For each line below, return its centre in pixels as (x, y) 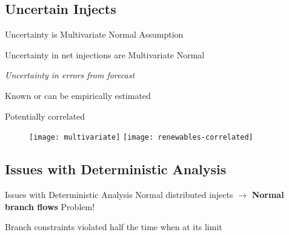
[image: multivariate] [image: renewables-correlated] (141, 138)
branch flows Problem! (50, 206)
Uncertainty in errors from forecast (70, 75)
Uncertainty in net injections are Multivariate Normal (105, 54)
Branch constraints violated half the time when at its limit (114, 227)
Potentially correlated (45, 116)
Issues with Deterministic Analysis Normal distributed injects (119, 195)
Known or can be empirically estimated (78, 95)
